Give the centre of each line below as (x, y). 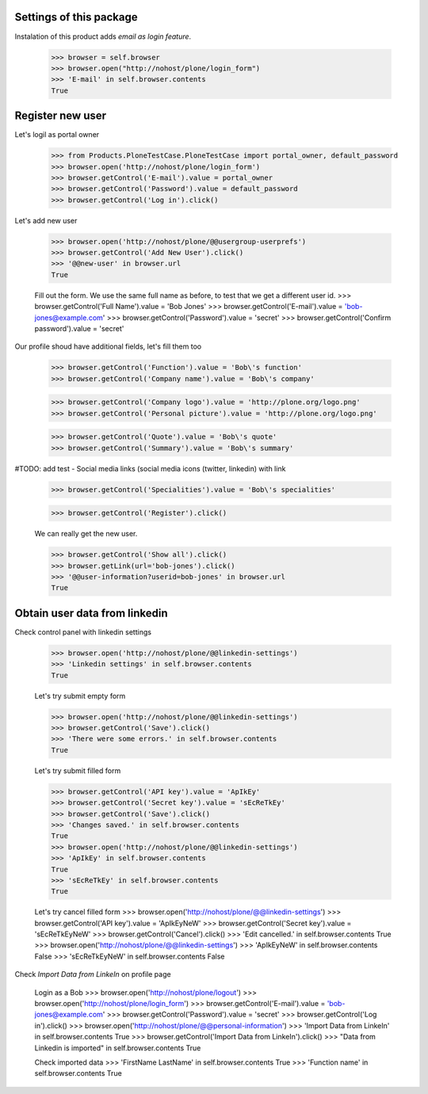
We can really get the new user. (86, 534)
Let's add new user (46, 220)
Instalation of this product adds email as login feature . (103, 36)
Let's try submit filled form (78, 770)
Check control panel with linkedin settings (83, 632)
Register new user (61, 116)
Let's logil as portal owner (57, 135)
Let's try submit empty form (80, 696)
